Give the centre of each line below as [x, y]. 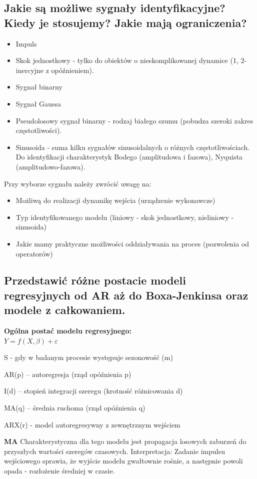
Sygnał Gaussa [38, 103]
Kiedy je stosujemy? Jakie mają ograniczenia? [125, 22]
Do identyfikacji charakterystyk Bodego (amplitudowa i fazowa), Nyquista [129, 157]
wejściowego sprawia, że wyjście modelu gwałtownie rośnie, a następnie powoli [123, 461]
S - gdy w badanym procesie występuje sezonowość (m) [88, 357]
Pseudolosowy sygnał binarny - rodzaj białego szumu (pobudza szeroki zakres [134, 120]
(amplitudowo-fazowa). [50, 166]
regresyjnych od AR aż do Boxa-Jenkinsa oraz [126, 295]
